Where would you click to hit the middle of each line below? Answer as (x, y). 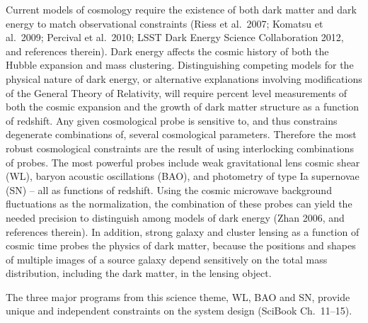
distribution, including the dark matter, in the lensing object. (139, 273)
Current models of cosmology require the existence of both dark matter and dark (181, 9)
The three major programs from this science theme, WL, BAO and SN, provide (178, 296)
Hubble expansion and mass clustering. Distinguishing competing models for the (180, 65)
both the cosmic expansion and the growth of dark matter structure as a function (183, 107)
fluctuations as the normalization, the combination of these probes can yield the (179, 204)
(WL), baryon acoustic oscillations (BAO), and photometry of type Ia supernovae (183, 176)
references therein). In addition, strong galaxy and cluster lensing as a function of (183, 231)
